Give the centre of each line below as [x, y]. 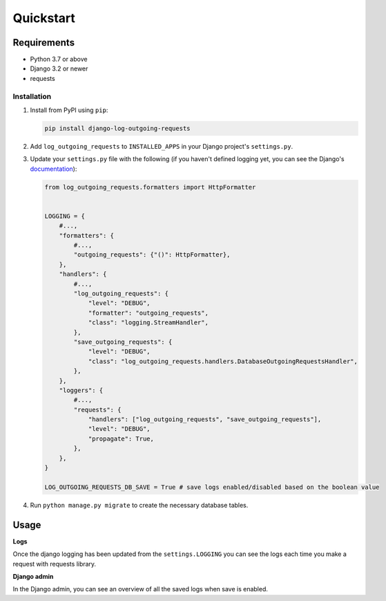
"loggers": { [81, 390]
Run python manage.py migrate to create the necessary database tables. [139, 505]
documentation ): [54, 169]
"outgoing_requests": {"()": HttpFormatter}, [152, 255]
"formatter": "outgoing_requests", [148, 313]
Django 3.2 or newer [59, 68]
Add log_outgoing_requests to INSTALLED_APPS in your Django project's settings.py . [162, 146]
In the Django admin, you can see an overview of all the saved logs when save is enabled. [141, 589]
